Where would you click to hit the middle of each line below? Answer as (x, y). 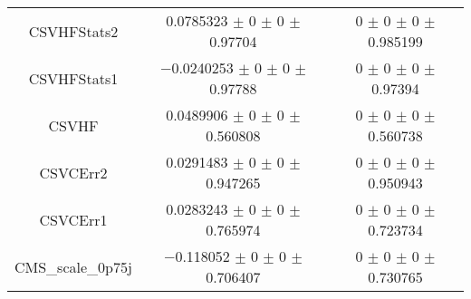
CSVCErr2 (73, 172)
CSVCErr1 (73, 219)
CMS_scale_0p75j (73, 266)
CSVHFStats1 (73, 78)
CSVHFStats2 (73, 31)
